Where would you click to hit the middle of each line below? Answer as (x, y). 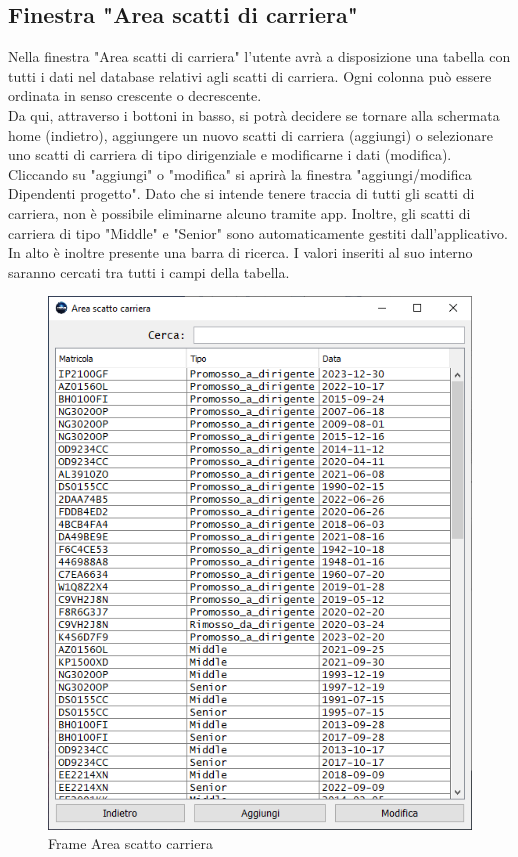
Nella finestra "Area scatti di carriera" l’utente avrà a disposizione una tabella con (259, 56)
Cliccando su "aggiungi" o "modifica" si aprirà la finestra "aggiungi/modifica (240, 173)
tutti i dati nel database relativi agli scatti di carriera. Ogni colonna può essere (250, 75)
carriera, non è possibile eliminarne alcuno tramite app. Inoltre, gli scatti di (239, 212)
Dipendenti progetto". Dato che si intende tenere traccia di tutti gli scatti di (241, 193)
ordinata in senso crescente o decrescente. (135, 95)
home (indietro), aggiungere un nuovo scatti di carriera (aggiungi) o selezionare (250, 134)
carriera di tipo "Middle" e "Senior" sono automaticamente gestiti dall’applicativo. (258, 232)
